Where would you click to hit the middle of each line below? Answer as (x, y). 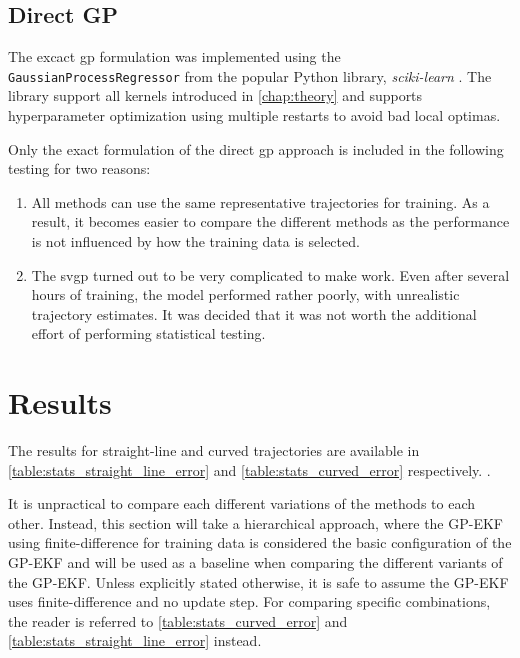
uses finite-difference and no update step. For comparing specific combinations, (249, 601)
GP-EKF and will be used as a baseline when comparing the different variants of (255, 562)
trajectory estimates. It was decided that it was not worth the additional (254, 313)
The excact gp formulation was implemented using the (174, 56)
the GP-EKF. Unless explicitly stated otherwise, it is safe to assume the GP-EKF (258, 581)
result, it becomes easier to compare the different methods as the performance (270, 221)
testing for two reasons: (79, 168)
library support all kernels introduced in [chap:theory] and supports (215, 95)
